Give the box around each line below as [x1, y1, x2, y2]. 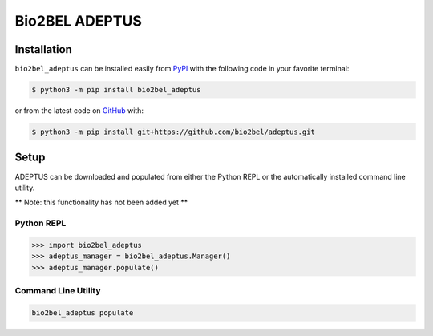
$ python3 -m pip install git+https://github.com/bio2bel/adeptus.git [31, 128, 316, 136]
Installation [14, 43, 72, 56]
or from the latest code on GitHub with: [14, 106, 144, 115]
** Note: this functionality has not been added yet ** [14, 197, 188, 208]
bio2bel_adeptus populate [31, 308, 134, 317]
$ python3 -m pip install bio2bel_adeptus [31, 85, 201, 95]
